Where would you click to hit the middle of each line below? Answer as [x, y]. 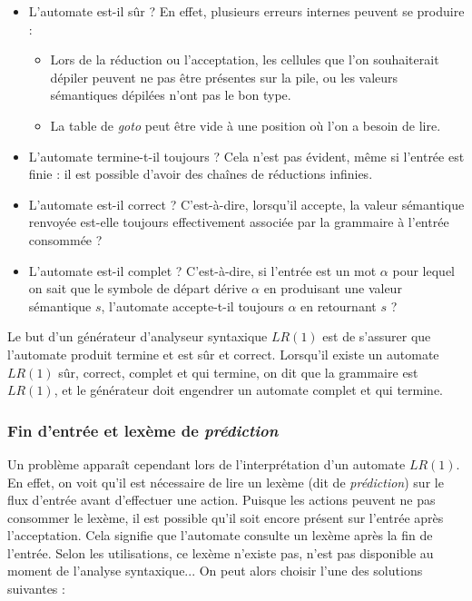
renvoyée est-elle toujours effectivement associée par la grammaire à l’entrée [239, 222]
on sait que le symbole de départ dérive [138, 288]
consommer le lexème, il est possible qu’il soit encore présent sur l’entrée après [226, 517]
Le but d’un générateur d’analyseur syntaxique [138, 336]
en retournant [339, 305]
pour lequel [423, 270]
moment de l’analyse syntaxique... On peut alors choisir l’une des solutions [215, 571]
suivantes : [36, 589]
